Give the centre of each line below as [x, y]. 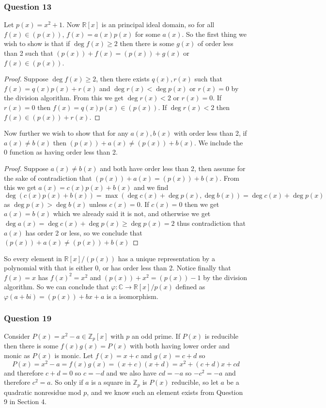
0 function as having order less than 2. [61, 152]
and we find [151, 187]
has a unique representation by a [166, 258]
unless [98, 204]
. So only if [67, 382]
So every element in [33, 258]
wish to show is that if [37, 43]
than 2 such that [29, 53]
